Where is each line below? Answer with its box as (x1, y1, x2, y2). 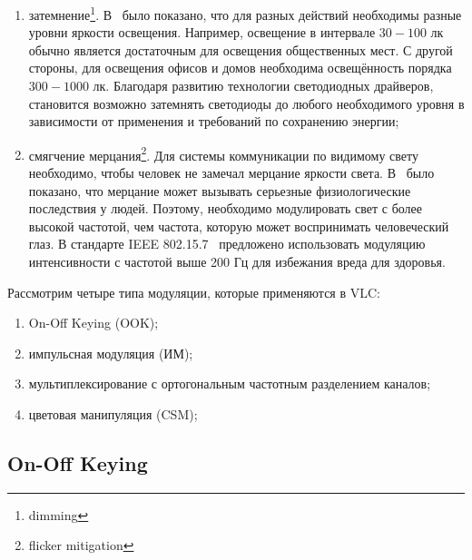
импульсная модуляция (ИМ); (28, 343, 193, 362)
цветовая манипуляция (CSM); (28, 405, 198, 423)
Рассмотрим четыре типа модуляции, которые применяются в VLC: (7, 282, 380, 301)
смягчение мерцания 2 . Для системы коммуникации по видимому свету (28, 142, 418, 164)
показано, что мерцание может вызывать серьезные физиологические (28, 181, 411, 200)
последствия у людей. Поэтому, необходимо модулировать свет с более (28, 199, 423, 218)
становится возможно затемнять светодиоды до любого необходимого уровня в (28, 93, 465, 113)
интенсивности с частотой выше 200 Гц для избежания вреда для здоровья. (28, 252, 446, 271)
